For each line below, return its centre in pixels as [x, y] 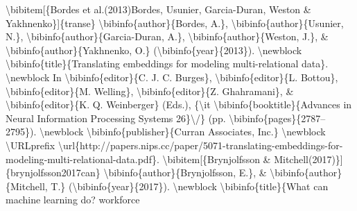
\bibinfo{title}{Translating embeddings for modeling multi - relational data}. [167, 64]
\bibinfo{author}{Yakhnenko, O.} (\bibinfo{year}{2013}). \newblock [154, 50]
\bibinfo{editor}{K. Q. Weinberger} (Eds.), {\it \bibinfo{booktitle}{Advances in [179, 104]
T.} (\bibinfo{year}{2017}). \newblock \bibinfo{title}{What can [190, 186]
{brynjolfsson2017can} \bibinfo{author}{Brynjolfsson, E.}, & [136, 172]
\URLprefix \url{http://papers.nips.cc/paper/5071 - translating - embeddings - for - [174, 145]
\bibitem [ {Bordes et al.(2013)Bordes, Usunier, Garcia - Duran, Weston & [158, 9]
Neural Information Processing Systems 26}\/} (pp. [116, 118]
